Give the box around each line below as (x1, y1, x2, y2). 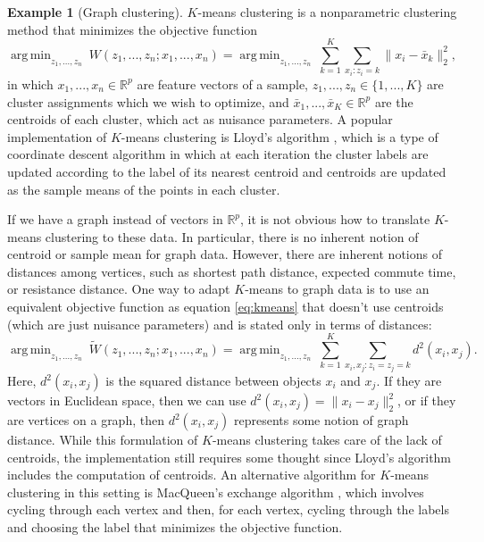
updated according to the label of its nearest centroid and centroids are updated (7, 162, 446, 180)
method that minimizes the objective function (7, 20, 258, 38)
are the (374, 92, 413, 111)
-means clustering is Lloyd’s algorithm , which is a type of (121, 127, 438, 146)
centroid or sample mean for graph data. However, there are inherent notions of (7, 245, 442, 263)
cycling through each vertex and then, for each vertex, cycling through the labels (7, 500, 449, 519)
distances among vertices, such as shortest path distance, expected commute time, (7, 262, 456, 280)
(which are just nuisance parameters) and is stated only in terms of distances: (7, 314, 432, 333)
